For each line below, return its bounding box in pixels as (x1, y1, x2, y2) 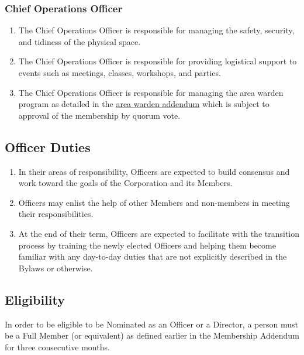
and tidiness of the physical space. (18, 35, 141, 47)
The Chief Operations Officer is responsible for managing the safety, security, (18, 24, 295, 36)
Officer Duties (5, 137, 91, 156)
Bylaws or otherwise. (18, 261, 93, 274)
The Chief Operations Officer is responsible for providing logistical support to (18, 55, 297, 67)
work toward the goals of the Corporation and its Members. (18, 177, 233, 189)
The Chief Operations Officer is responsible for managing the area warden (18, 86, 284, 98)
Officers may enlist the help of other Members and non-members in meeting (18, 196, 290, 208)
